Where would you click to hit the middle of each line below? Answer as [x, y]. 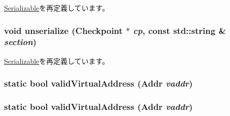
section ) [21, 42]
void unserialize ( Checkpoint [64, 30]
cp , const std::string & [180, 30]
